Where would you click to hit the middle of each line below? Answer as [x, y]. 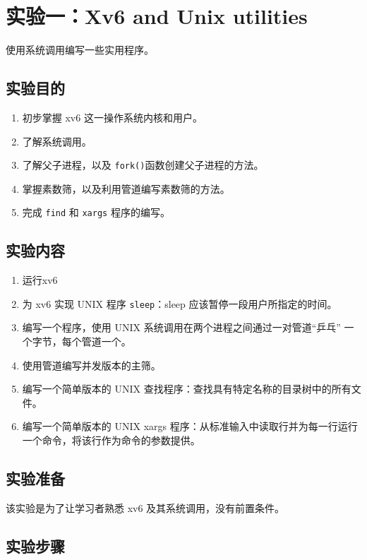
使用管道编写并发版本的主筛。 [91, 365]
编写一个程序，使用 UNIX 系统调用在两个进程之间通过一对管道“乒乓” [181, 327]
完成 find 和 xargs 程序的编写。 [96, 212]
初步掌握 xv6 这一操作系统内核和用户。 [112, 117]
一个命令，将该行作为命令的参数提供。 [111, 440]
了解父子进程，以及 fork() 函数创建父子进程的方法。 [143, 165]
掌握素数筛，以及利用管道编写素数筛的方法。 [126, 188]
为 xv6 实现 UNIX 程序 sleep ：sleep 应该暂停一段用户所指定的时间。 [180, 303]
